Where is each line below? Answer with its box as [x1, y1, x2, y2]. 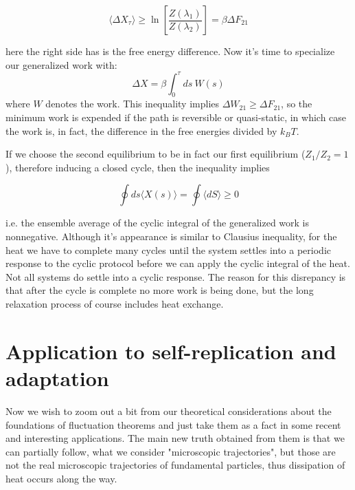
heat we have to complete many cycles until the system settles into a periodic [5, 242, 331, 257]
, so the [281, 96, 312, 111]
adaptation [5, 363, 109, 392]
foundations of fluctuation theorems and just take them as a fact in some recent [5, 417, 341, 432]
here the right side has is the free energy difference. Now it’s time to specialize [5, 44, 335, 58]
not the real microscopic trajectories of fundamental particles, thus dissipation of [5, 458, 345, 472]
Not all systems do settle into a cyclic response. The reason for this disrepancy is [5, 269, 346, 284]
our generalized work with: [5, 57, 117, 72]
